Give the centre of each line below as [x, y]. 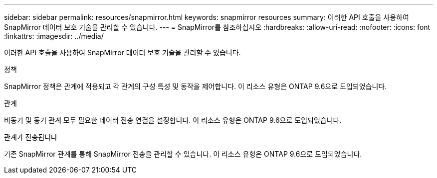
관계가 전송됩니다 [31, 137]
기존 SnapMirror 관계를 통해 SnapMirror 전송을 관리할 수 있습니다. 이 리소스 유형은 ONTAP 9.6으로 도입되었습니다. [183, 154]
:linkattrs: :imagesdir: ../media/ [54, 36]
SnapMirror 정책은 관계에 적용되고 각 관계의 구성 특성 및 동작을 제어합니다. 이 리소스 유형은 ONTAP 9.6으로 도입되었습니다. [196, 86]
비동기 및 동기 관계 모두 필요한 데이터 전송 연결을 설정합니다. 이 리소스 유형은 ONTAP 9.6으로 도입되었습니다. [173, 120]
